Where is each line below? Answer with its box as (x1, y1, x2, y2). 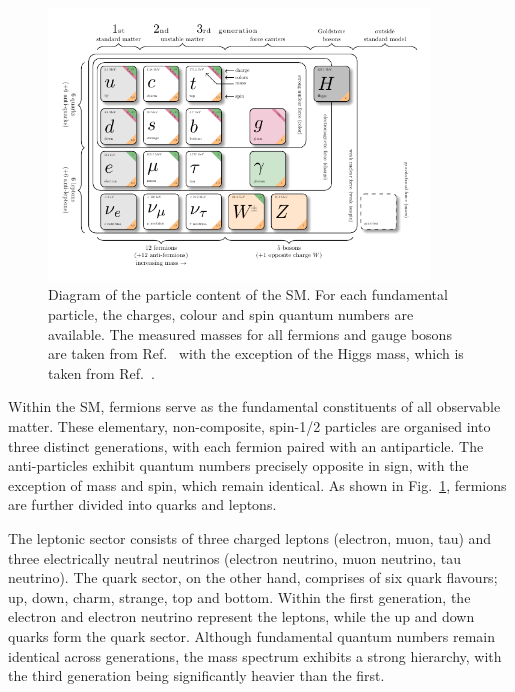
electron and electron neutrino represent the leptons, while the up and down (8, 606, 475, 627)
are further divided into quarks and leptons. (8, 494, 277, 515)
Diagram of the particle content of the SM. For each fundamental (48, 284, 448, 305)
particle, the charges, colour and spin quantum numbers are (48, 304, 414, 324)
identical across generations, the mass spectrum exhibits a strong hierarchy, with (8, 645, 502, 666)
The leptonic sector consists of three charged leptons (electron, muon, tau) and (8, 527, 492, 548)
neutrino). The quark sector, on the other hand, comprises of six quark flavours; (8, 567, 498, 588)
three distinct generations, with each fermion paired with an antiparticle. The (8, 435, 484, 456)
